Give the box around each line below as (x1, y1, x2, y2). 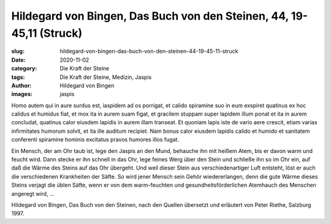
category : (11, 65, 37, 72)
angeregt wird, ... (11, 190, 55, 197)
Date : (11, 56, 26, 64)
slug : (11, 48, 25, 55)
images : (11, 91, 33, 98)
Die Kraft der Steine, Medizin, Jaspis (59, 73, 152, 81)
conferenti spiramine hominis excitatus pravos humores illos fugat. (11, 136, 180, 143)
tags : (11, 73, 25, 81)
